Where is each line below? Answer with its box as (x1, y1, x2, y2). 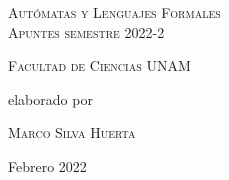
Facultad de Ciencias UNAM (8, 55, 191, 76)
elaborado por (8, 88, 93, 109)
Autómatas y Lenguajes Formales (8, 2, 221, 22)
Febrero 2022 (8, 155, 87, 176)
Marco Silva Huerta (8, 122, 136, 143)
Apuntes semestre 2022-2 (8, 21, 165, 42)
